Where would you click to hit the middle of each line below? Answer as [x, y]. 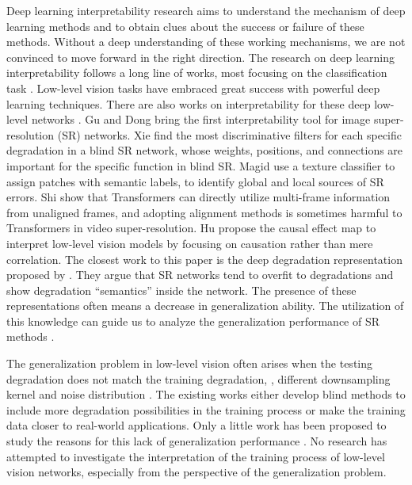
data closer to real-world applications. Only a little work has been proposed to [196, 425]
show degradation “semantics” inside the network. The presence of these [181, 290]
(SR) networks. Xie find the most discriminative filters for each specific [230, 134]
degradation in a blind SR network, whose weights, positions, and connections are [205, 150]
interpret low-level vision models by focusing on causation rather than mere [190, 243]
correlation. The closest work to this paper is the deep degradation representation [204, 259]
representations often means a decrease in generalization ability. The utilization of [205, 306]
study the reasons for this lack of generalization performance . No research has [197, 441]
